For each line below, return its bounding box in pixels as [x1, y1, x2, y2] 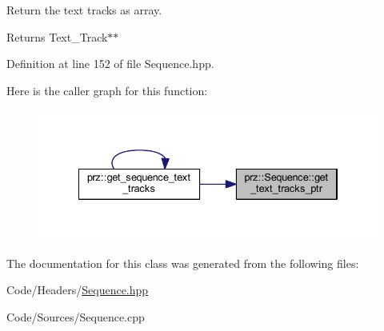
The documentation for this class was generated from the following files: [6, 254, 359, 271]
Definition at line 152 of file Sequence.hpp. [6, 55, 214, 72]
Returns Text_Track [6, 28, 108, 45]
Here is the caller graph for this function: [6, 82, 208, 98]
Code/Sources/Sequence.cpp [6, 309, 145, 325]
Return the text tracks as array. [6, 2, 162, 18]
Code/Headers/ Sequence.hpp [6, 281, 149, 298]
